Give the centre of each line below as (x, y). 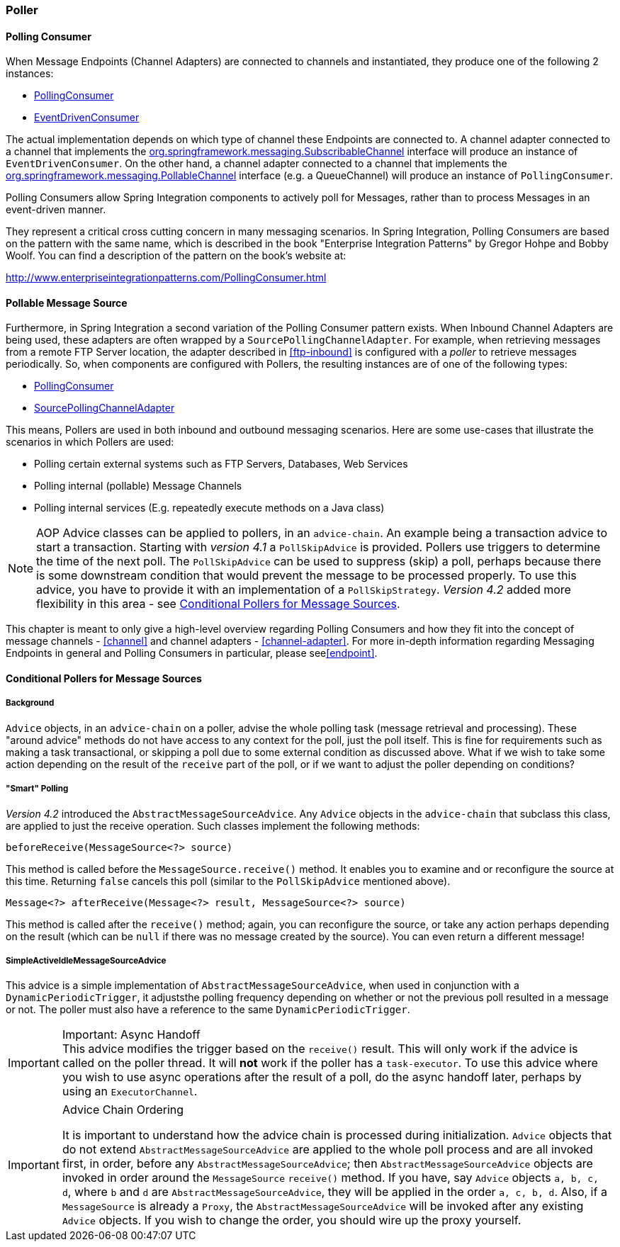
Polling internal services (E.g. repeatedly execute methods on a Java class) (209, 508)
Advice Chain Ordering (123, 1110)
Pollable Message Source (67, 303)
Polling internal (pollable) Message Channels (138, 486)
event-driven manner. (56, 210)
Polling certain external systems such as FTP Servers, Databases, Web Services (221, 464)
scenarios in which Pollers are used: (90, 442)
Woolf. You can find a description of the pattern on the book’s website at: (176, 256)
